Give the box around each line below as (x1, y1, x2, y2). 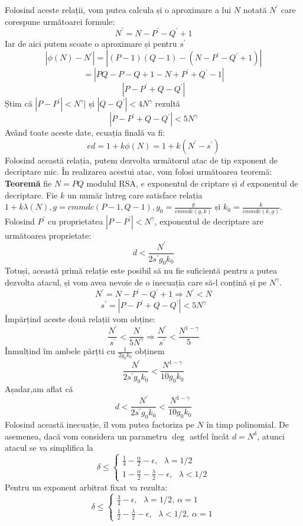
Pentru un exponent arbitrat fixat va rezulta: (5, 480, 168, 493)
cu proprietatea (48, 214, 103, 227)
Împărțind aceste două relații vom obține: (5, 313, 155, 325)
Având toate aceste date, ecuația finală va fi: (5, 126, 165, 139)
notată (243, 4, 267, 15)
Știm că (5, 97, 32, 110)
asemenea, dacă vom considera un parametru (5, 429, 167, 442)
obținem (135, 345, 165, 357)
